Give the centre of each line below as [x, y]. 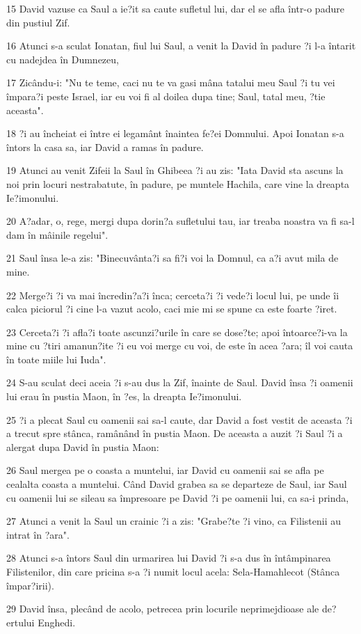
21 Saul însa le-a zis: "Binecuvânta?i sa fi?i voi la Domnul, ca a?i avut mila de [173, 258]
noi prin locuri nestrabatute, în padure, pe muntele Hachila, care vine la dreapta [178, 183]
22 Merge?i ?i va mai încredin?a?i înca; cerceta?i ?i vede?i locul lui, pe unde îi [173, 295]
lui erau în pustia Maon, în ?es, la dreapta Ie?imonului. [124, 396]
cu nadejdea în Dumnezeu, [63, 59]
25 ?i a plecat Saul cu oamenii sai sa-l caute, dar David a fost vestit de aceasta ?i [179, 419]
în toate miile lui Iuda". [56, 359]
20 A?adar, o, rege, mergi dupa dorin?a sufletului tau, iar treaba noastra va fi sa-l [180, 221]
